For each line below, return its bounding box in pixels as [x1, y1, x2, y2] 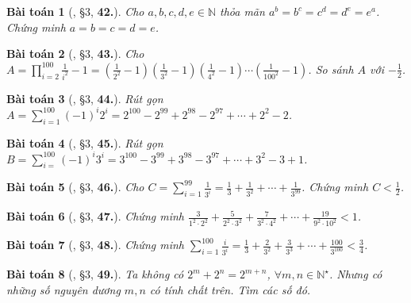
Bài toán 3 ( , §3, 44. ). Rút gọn [6, 90, 163, 106]
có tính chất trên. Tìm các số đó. [149, 281, 311, 297]
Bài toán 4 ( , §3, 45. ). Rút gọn [6, 134, 163, 151]
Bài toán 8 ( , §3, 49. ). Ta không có [6, 266, 184, 282]
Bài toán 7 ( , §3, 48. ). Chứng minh [6, 236, 184, 253]
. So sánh [308, 60, 354, 77]
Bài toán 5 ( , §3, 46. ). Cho [6, 178, 144, 195]
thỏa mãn [219, 3, 265, 19]
